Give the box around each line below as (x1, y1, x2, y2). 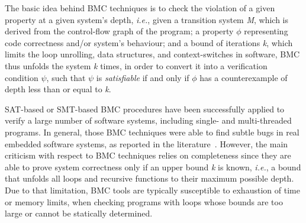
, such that (46, 71, 86, 83)
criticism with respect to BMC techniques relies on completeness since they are (5, 149, 291, 161)
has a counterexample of (199, 71, 288, 83)
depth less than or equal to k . (5, 83, 111, 95)
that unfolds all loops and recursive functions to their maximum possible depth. (5, 172, 294, 185)
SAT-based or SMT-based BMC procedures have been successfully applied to (5, 102, 285, 115)
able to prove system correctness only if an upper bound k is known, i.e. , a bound (5, 160, 301, 173)
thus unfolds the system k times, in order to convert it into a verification (5, 59, 268, 72)
